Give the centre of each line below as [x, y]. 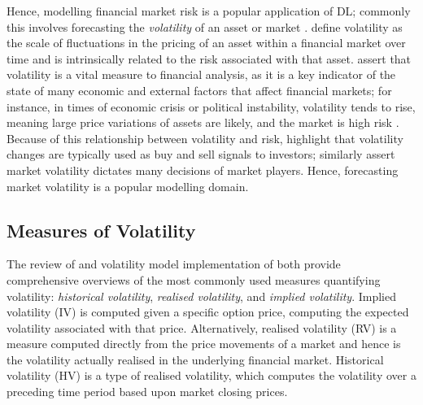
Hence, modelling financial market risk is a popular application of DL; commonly [209, 11]
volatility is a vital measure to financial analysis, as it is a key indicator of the [201, 74]
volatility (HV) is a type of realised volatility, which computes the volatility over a [211, 375]
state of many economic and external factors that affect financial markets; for [199, 90]
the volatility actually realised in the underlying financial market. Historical [195, 359]
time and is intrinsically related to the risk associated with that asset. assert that [209, 58]
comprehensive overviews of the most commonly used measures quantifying [194, 279]
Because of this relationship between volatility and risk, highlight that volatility [205, 138]
